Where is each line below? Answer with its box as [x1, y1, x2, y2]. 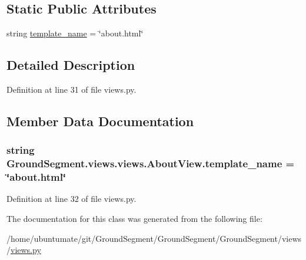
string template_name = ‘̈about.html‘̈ [6, 27, 144, 39]
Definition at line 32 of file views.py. [6, 193, 137, 205]
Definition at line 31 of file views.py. [6, 83, 137, 95]
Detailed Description [6, 56, 135, 74]
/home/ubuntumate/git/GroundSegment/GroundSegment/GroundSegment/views [6, 232, 302, 244]
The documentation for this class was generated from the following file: [6, 212, 262, 225]
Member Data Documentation [6, 112, 194, 130]
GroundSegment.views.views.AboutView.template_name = [6, 156, 295, 171]
